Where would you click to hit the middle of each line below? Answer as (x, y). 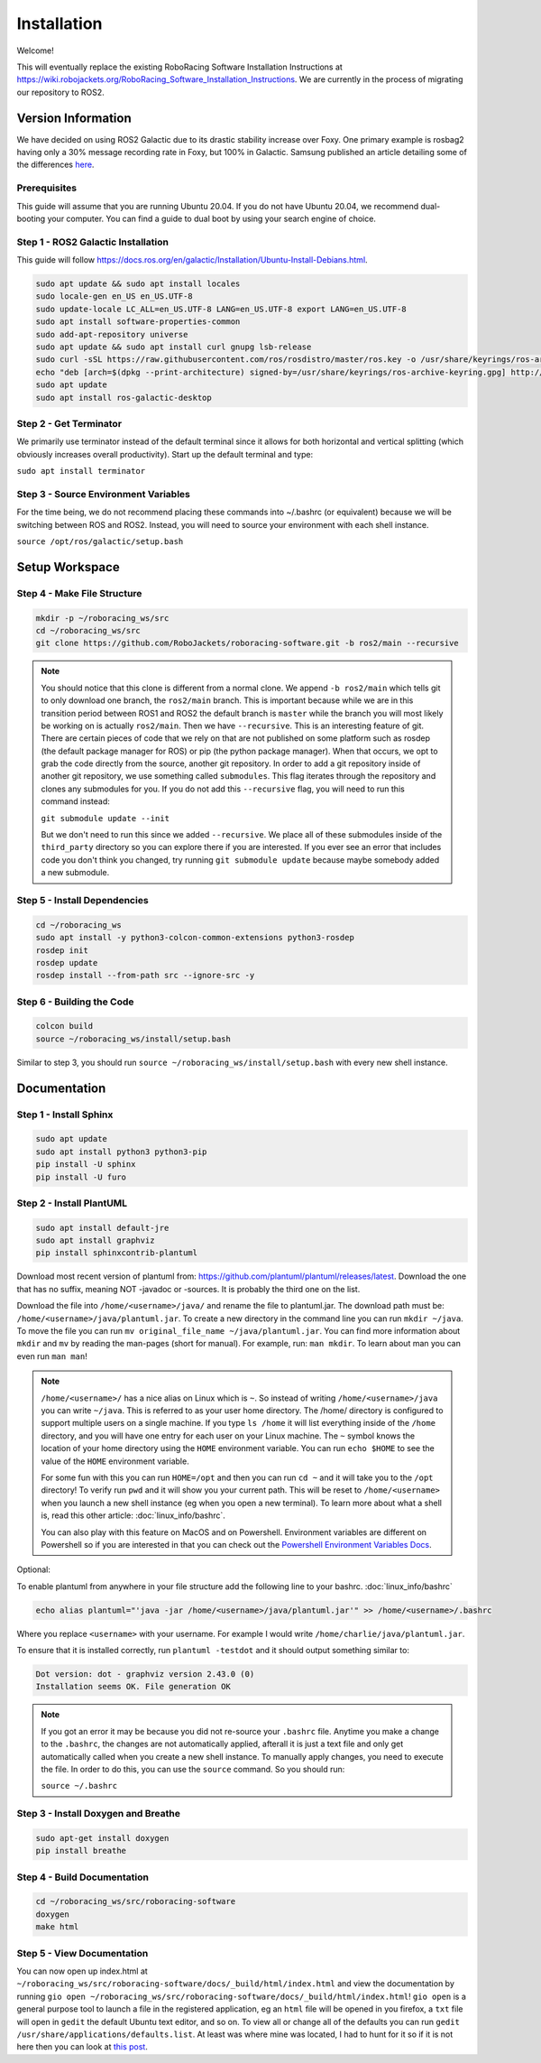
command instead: (75, 801)
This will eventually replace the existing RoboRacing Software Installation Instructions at (179, 67)
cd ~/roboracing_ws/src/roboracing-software (136, 1901)
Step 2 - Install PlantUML (72, 1203)
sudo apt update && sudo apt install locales (138, 284)
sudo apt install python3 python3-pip (121, 1152)
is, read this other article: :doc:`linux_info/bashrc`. (133, 1515)
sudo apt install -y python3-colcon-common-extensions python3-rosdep (195, 938)
